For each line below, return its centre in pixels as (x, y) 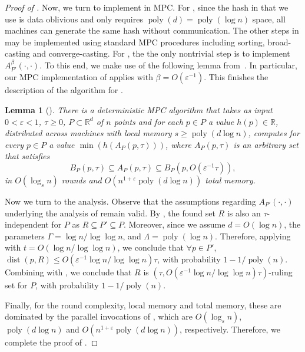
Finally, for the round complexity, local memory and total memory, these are (143, 305)
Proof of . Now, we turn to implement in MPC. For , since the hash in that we (147, 7)
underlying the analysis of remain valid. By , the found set (110, 213)
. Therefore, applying (253, 236)
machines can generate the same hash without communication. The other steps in (152, 30)
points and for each (148, 121)
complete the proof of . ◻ (52, 342)
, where (178, 144)
